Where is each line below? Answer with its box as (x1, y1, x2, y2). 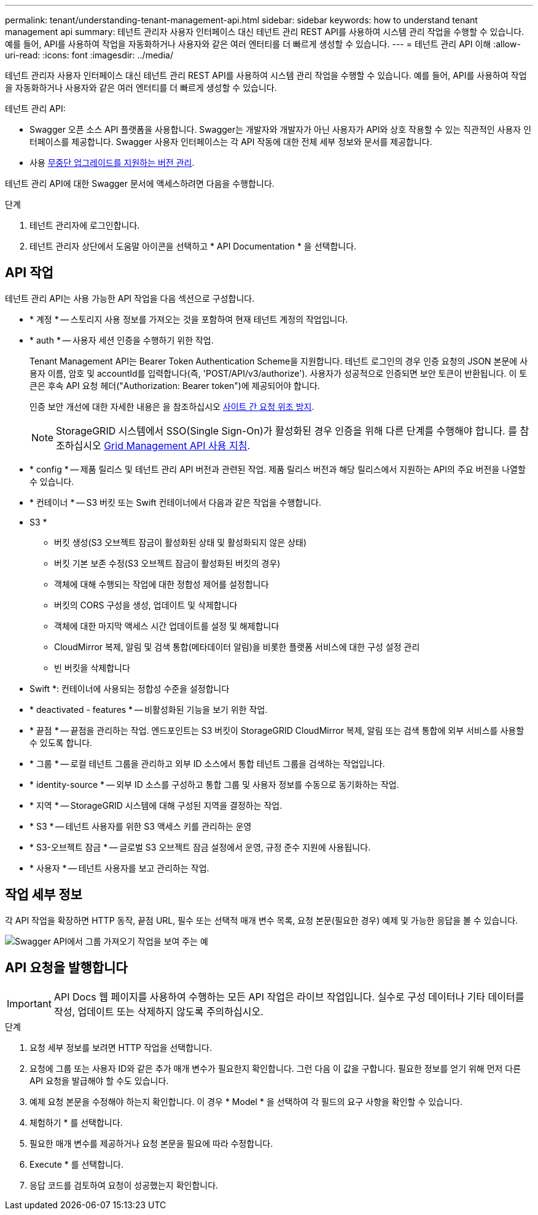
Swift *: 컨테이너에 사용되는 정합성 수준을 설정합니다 (29, 683, 230, 694)
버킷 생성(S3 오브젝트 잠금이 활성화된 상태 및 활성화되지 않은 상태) (54, 537, 307, 548)
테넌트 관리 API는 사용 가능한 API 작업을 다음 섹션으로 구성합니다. (5, 293, 255, 304)
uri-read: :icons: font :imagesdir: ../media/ (5, 50, 173, 60)
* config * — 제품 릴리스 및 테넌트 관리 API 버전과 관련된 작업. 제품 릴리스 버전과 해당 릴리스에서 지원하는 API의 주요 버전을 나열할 (29, 463, 526, 474)
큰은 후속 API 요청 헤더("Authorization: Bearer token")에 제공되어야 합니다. (29, 380, 320, 391)
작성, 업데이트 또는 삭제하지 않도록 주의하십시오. (53, 1005, 263, 1018)
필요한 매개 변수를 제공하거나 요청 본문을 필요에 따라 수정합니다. (29, 1138, 273, 1149)
